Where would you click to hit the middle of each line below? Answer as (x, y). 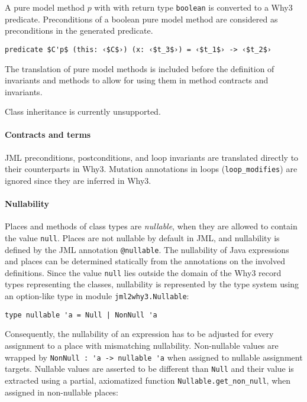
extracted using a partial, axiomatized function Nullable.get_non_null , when (148, 380)
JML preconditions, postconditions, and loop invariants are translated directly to (152, 157)
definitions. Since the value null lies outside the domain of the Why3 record (143, 272)
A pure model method (45, 7)
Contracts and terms (48, 134)
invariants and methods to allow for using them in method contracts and (137, 80)
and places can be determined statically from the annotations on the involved (145, 261)
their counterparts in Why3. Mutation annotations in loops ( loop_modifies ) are (151, 169)
